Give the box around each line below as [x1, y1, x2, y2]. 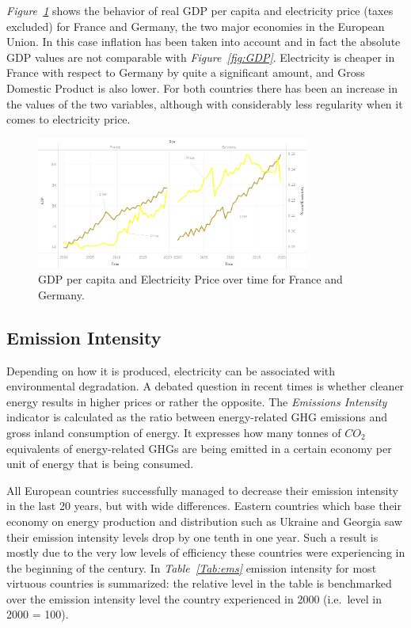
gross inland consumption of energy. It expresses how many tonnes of [6, 424, 341, 440]
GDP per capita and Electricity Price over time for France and [38, 271, 343, 287]
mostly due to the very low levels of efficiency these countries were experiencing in [6, 544, 405, 561]
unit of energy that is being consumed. [6, 455, 194, 472]
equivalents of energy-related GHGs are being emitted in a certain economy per [6, 440, 392, 456]
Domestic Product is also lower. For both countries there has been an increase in [6, 79, 398, 96]
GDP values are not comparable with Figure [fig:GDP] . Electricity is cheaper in [6, 48, 395, 65]
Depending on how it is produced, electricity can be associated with [6, 362, 336, 379]
